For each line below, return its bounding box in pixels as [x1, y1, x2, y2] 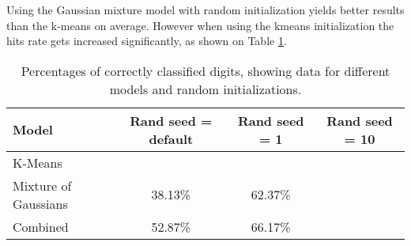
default [149, 129, 194, 148]
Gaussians [13, 194, 68, 213]
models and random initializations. [109, 79, 302, 98]
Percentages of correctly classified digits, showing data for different [21, 61, 390, 80]
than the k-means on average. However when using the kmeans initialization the [6, 17, 394, 33]
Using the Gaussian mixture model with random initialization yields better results [6, 2, 405, 17]
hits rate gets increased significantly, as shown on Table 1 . [6, 32, 287, 49]
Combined [13, 217, 69, 236]
